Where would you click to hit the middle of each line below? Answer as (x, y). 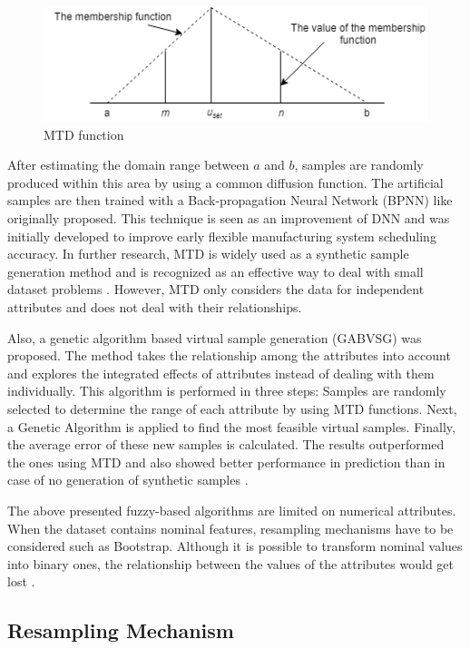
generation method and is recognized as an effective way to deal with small (215, 271)
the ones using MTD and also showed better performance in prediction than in (226, 462)
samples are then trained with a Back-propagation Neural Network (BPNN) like (230, 200)
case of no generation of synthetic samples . (128, 480)
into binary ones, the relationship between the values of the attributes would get (230, 563)
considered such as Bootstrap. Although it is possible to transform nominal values (235, 546)
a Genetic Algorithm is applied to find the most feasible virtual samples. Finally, (231, 426)
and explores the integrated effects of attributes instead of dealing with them (221, 373)
